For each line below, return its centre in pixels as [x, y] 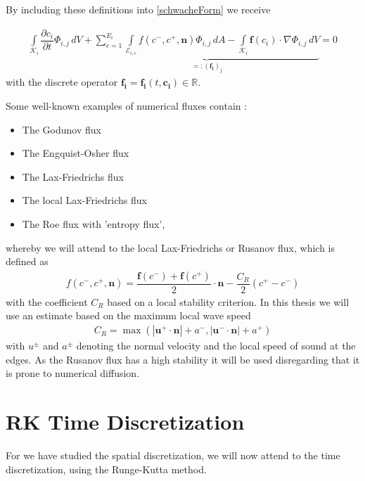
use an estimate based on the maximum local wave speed [128, 315]
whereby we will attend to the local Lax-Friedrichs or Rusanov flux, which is [171, 247]
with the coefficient [47, 301]
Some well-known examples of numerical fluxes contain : [127, 106]
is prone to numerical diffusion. [73, 373]
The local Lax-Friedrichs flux [84, 200]
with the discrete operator [62, 82]
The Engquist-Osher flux [76, 153]
